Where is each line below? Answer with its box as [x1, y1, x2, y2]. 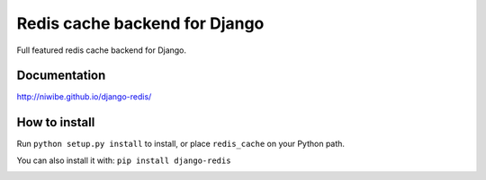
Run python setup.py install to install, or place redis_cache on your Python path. [16, 139, 346, 150]
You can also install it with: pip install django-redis [16, 155, 231, 166]
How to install [16, 115, 95, 130]
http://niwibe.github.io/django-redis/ [16, 91, 152, 102]
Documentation [16, 68, 106, 83]
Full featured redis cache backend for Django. [16, 45, 187, 56]
